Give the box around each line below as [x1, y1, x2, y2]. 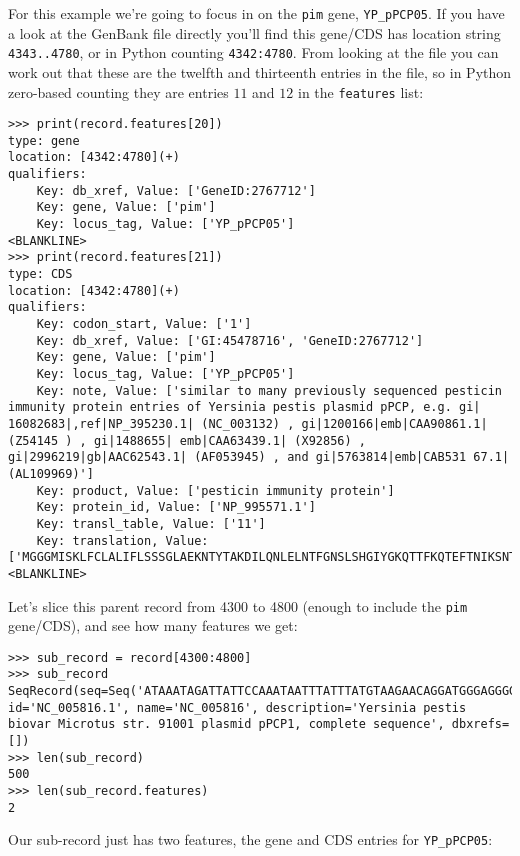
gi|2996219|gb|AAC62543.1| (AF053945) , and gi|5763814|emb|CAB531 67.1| [8, 450, 510, 465]
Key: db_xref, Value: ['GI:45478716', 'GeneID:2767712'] [36, 333, 424, 348]
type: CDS [8, 267, 73, 282]
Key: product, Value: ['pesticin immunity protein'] [36, 483, 395, 498]
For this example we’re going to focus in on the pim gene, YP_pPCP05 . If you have [8, 3, 505, 23]
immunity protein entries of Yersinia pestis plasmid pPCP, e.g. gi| [8, 400, 481, 415]
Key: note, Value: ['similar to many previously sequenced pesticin [36, 383, 502, 398]
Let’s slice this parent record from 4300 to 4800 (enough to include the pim [8, 595, 468, 616]
